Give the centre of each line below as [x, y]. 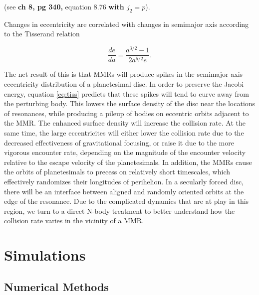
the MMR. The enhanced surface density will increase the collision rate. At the [125, 123]
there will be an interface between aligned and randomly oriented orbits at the [124, 191]
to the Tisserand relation [42, 34]
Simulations [45, 255]
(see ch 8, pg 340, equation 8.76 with [64, 6]
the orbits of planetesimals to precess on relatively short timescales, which [117, 172]
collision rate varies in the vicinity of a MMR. [74, 221]
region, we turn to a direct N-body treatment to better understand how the [120, 211]
